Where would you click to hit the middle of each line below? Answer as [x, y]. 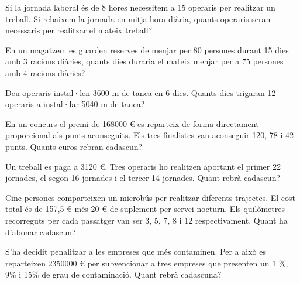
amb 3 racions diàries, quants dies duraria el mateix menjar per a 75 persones [144, 61]
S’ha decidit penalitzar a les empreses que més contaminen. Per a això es [136, 252]
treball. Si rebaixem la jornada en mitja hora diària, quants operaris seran [138, 18]
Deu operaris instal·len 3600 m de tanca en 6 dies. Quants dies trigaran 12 [141, 92]
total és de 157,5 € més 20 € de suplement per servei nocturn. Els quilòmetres [145, 209]
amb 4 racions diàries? [45, 72]
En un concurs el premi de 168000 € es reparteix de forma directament [132, 123]
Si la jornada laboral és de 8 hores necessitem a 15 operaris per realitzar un [140, 7]
